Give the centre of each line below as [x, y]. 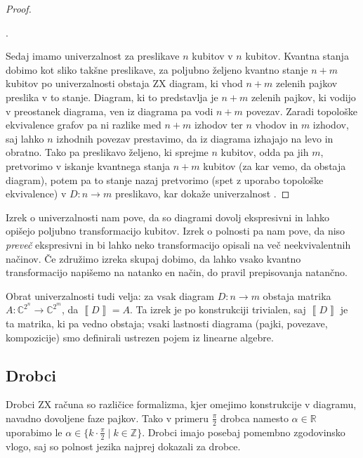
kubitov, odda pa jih [265, 152]
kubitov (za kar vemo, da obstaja [275, 165]
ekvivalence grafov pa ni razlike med [84, 125]
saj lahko [25, 138]
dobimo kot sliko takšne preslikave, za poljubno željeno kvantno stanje [157, 69]
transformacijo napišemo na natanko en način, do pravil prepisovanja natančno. [177, 272]
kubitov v [212, 56]
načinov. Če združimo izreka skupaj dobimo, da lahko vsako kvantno [153, 258]
